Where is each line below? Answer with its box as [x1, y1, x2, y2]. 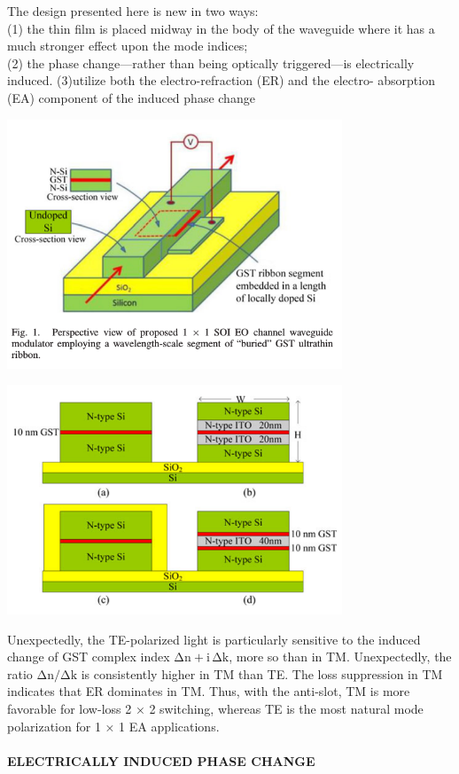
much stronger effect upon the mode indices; [7, 36, 248, 55]
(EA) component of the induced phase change [7, 88, 255, 106]
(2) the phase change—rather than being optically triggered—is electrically [7, 53, 415, 72]
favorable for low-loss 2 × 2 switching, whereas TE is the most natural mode [7, 700, 424, 718]
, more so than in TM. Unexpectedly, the [229, 647, 452, 666]
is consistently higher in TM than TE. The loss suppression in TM [81, 664, 443, 683]
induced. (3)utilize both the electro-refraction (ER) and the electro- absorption [7, 71, 435, 90]
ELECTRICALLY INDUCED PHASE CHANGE [7, 751, 315, 770]
